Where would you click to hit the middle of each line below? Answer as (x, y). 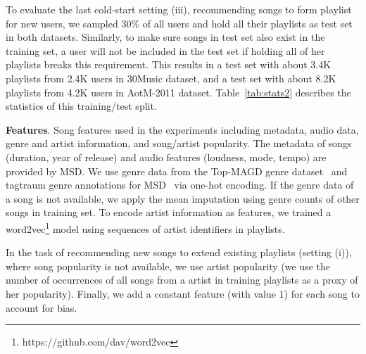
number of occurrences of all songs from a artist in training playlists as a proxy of (182, 280)
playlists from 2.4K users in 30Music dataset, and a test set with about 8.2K (171, 78)
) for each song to (322, 293)
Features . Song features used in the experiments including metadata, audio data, (182, 129)
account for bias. (42, 307)
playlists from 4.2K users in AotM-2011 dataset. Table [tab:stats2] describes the (178, 92)
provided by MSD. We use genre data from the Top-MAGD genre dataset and (177, 171)
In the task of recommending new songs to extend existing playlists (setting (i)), (179, 252)
